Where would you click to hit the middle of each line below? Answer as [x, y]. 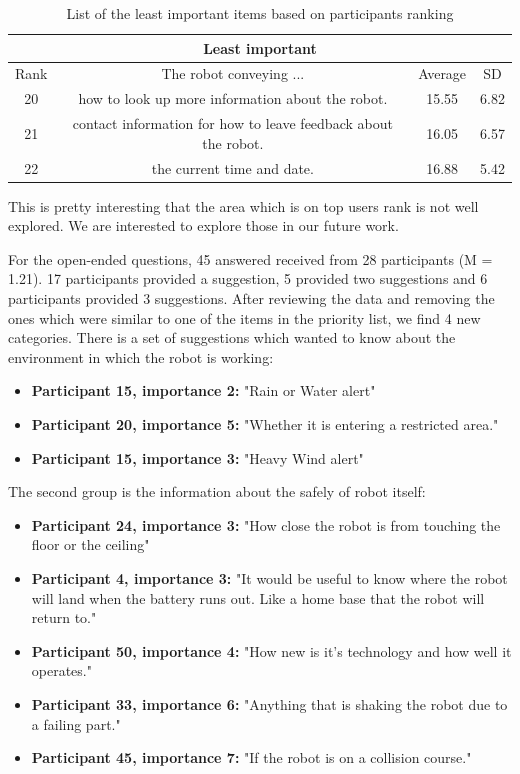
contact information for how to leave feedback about [232, 123]
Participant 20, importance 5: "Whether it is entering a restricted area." [265, 424]
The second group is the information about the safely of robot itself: [217, 491]
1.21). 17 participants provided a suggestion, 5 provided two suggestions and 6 [248, 278]
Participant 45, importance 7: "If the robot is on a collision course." [251, 757]
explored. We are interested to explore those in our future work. [203, 225]
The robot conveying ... [233, 73]
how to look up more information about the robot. [233, 98]
